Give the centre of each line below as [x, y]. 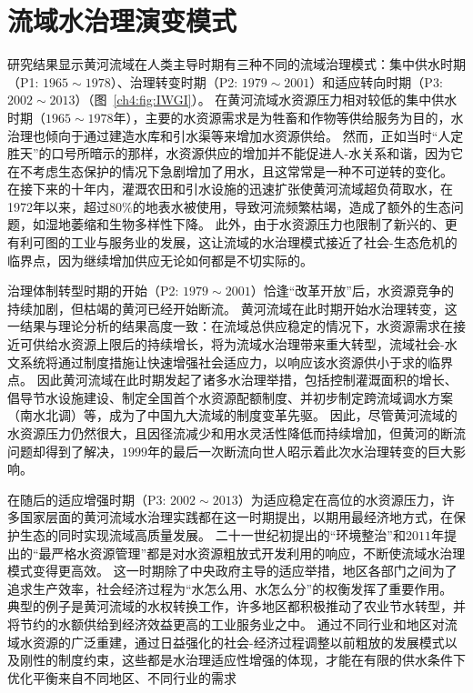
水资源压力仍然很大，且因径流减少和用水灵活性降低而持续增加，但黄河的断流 [236, 433]
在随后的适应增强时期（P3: [87, 499]
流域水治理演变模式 [122, 20]
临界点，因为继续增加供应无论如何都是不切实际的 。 [160, 260]
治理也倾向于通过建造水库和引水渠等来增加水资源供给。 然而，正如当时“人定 [236, 135]
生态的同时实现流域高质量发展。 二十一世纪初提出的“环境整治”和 [212, 534]
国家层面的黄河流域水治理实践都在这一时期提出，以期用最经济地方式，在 [236, 517]
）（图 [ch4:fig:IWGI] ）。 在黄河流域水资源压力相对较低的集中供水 [266, 100]
